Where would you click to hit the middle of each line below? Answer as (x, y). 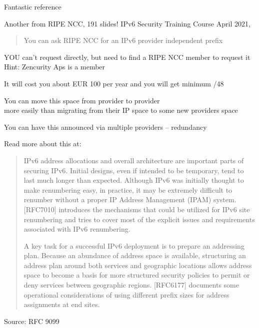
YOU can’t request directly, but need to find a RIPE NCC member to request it (127, 57)
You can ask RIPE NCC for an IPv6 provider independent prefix (123, 40)
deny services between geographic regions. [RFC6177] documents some (131, 285)
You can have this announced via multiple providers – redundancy (105, 127)
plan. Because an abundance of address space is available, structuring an (135, 255)
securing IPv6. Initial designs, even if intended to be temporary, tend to (134, 170)
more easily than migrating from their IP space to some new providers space (121, 110)
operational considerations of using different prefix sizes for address (126, 294)
